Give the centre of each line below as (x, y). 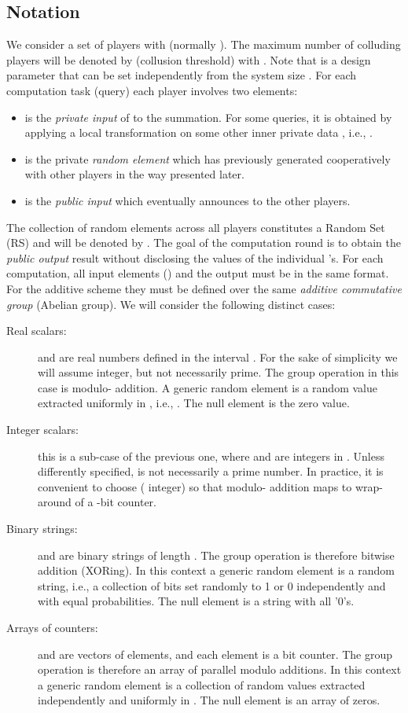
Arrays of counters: (52, 628)
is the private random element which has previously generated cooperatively (208, 158)
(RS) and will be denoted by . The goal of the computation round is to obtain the (204, 243)
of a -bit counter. (116, 502)
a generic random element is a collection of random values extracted (202, 684)
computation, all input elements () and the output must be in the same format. (198, 273)
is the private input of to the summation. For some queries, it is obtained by (208, 117)
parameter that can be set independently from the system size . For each (182, 75)
